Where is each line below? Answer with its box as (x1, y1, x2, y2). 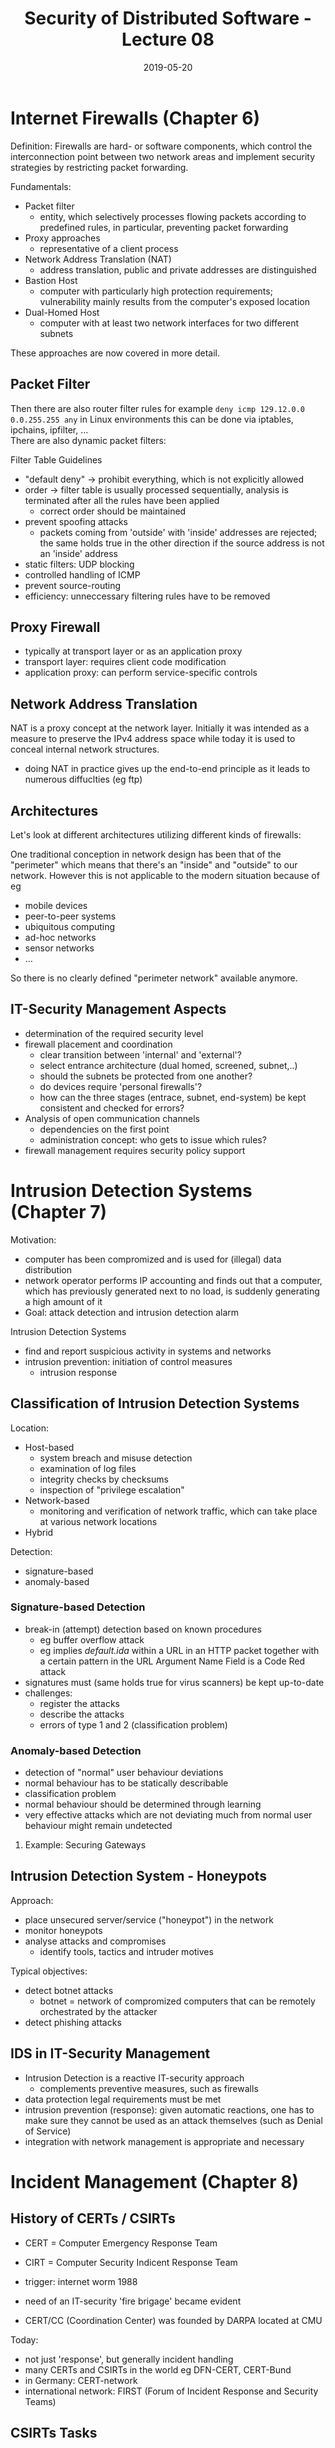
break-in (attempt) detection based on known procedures (24, 1623, 262, 1635)
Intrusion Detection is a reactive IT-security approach (24, 2072, 245, 2084)
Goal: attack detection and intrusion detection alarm (24, 1306, 240, 1318)
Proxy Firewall (10, 618, 101, 636)
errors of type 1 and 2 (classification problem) (39, 1718, 228, 1731)
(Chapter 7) (10, 1200, 108, 1223)
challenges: (24, 1687, 73, 1699)
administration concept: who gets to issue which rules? (39, 1133, 267, 1146)
